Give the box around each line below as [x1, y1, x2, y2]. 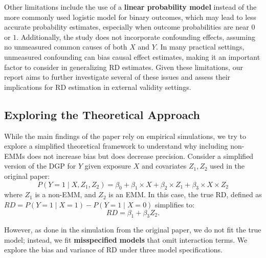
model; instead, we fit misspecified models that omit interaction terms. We [4, 234, 248, 245]
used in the [210, 160, 245, 171]
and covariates [142, 160, 187, 171]
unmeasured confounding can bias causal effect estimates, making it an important [4, 51, 260, 62]
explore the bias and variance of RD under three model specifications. [4, 244, 223, 255]
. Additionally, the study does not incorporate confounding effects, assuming [16, 31, 255, 42]
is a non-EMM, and [35, 189, 96, 200]
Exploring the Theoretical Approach [4, 106, 200, 122]
